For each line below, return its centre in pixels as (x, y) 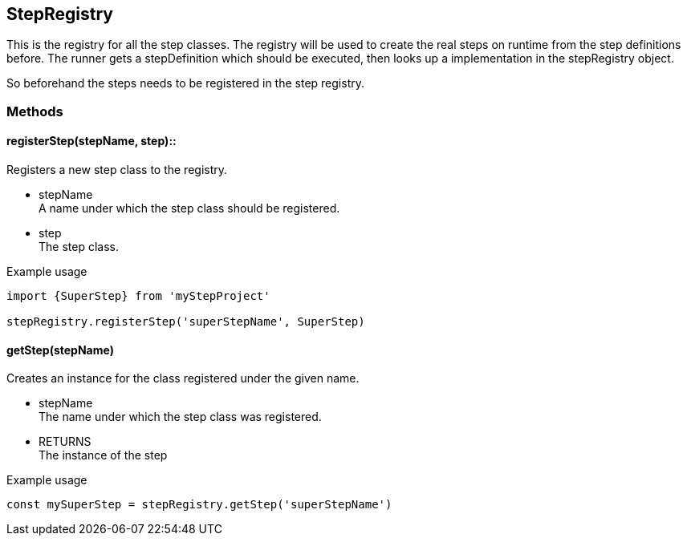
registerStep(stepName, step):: (91, 141)
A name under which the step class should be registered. (189, 208)
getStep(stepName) (60, 350)
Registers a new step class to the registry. (117, 170)
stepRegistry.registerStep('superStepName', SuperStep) (186, 322)
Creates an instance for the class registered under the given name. (183, 378)
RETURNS (65, 442)
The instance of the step (103, 455)
